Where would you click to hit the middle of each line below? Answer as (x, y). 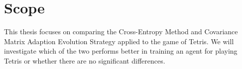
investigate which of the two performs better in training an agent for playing (121, 51)
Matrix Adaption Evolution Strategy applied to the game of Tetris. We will (119, 41)
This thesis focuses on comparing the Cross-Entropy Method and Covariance (121, 32)
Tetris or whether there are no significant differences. (85, 60)
